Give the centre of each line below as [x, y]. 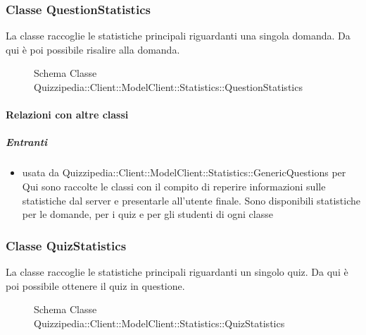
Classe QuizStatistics [66, 245]
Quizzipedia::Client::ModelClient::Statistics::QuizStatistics [159, 323]
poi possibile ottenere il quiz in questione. [95, 285]
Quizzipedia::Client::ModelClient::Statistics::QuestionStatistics [168, 87]
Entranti [27, 142]
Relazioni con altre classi [67, 115]
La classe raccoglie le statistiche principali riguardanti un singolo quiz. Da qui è [177, 271]
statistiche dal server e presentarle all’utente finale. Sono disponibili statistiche [191, 200]
